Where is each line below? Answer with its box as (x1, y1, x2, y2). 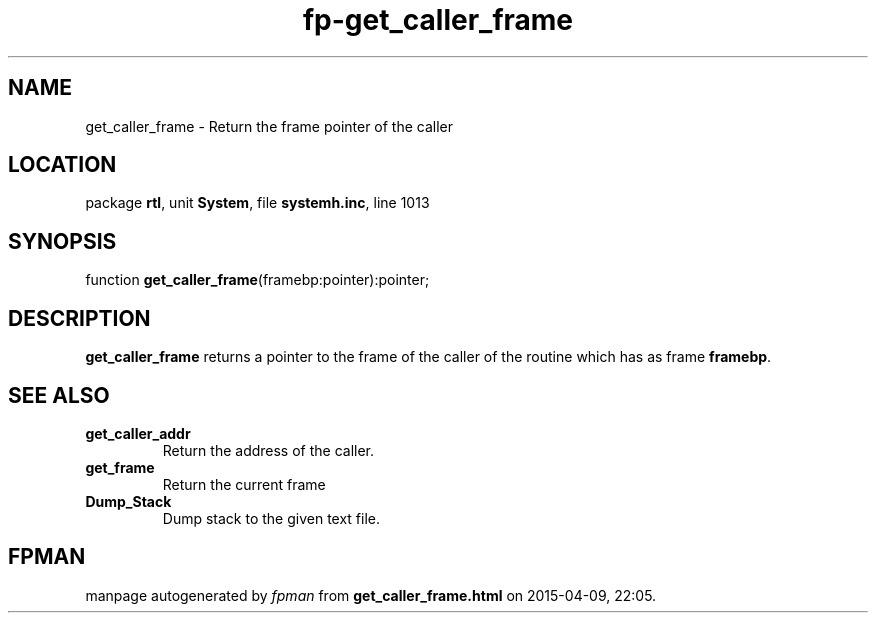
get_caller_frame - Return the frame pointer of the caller (85, 117, 454, 135)
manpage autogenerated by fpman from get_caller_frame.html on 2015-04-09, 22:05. (85, 586, 657, 604)
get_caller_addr (85, 424, 191, 442)
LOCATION (8, 152, 117, 178)
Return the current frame (162, 475, 326, 493)
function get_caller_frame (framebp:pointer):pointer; (85, 271, 430, 289)
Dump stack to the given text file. (162, 509, 381, 527)
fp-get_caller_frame (302, 3, 574, 37)
